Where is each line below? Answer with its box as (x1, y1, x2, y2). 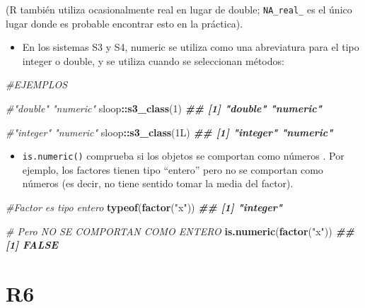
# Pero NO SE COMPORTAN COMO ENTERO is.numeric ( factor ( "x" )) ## (6, 223, 354, 238)
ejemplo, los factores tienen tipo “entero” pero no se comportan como (22, 162, 323, 177)
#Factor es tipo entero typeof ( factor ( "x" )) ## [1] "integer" (6, 200, 283, 215)
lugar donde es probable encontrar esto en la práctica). (6, 16, 243, 30)
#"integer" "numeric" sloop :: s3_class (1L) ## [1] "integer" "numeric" (6, 124, 333, 139)
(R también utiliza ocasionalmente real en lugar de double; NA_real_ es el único (6, 2, 352, 16)
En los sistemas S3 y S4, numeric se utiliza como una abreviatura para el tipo (22, 40, 359, 54)
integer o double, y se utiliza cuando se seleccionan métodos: (22, 53, 284, 68)
